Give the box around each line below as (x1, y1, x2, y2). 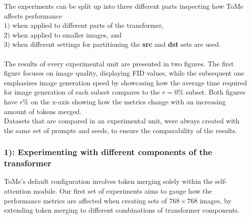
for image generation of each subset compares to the (4, 87, 160, 97)
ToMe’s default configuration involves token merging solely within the (4, 176, 213, 186)
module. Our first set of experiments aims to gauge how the (33, 186, 212, 196)
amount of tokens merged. (4, 106, 82, 116)
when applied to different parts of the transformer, (12, 20, 164, 30)
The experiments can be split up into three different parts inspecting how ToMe (4, 1, 244, 11)
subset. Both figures (185, 87, 246, 97)
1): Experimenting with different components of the (4, 146, 212, 158)
